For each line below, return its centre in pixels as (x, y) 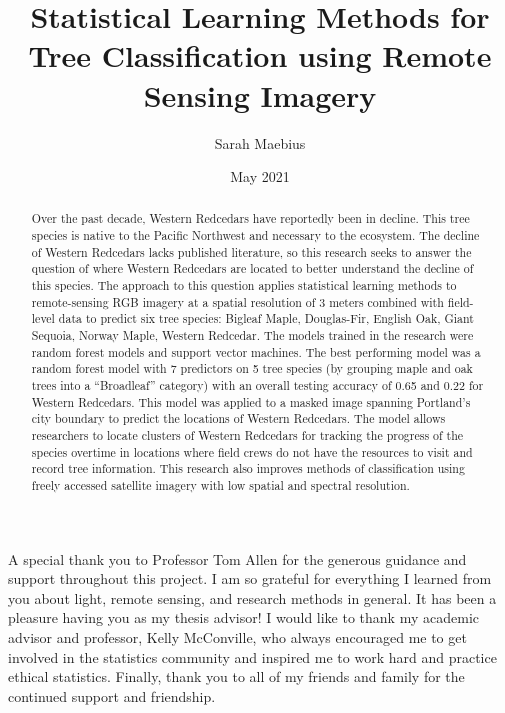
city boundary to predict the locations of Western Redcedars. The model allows (238, 418)
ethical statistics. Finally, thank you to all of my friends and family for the (236, 676)
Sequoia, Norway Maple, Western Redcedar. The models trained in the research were (252, 335)
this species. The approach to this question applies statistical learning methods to (244, 285)
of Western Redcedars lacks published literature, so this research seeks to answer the (251, 251)
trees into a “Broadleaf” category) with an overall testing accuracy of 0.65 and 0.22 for (257, 385)
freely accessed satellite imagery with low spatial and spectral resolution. (220, 484)
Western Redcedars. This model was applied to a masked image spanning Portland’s (251, 401)
